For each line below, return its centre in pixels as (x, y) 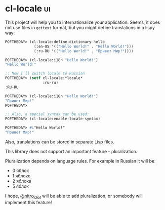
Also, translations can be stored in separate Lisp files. (60, 142)
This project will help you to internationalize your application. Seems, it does (83, 22)
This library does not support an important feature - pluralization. (71, 151)
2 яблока (22, 181)
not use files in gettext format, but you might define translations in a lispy (80, 27)
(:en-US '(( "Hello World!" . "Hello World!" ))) (84, 46)
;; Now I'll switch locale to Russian (45, 74)
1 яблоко (21, 175)
